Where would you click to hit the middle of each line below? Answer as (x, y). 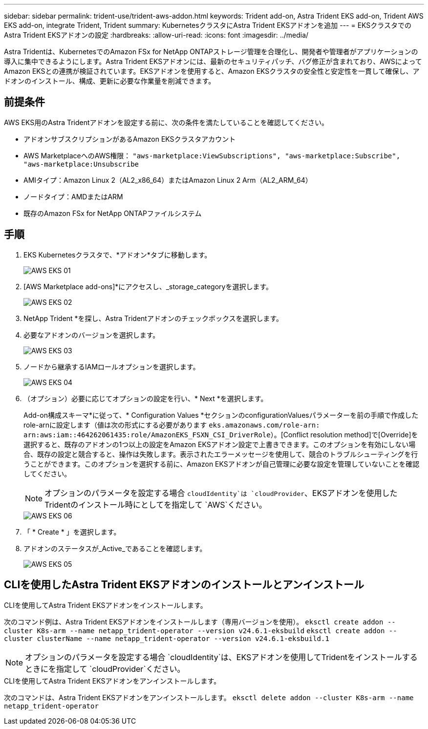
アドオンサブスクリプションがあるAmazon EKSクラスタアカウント (130, 139)
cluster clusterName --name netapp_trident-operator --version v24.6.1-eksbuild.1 (167, 638)
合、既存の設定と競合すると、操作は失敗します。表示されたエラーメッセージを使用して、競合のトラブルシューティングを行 (221, 454)
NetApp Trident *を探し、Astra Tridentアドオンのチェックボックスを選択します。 (153, 318)
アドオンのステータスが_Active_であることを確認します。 (115, 548)
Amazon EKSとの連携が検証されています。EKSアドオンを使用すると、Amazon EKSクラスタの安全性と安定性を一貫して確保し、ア (212, 71)
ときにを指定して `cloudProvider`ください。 (105, 669)
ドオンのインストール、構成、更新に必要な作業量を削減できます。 (110, 81)
